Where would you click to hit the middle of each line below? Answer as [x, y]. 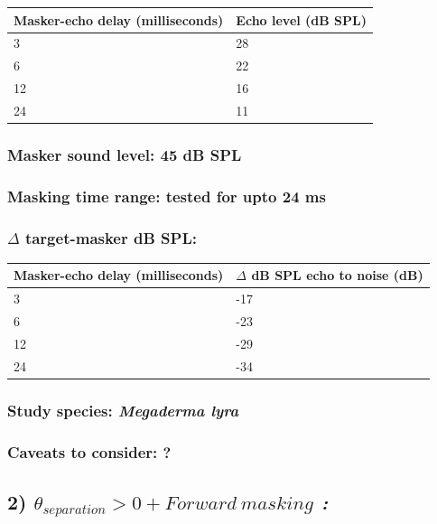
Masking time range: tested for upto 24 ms [167, 196]
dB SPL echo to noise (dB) [337, 275]
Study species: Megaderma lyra [123, 410]
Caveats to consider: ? [89, 451]
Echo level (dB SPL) [302, 19]
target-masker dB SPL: [111, 237]
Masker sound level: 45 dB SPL [125, 154]
